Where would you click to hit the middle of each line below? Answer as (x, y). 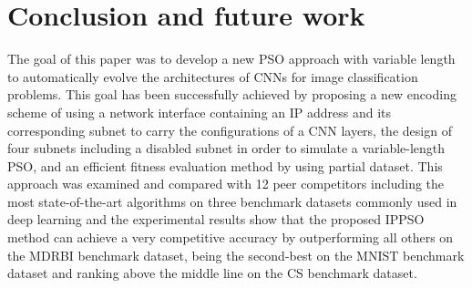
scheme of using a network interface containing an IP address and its (200, 112)
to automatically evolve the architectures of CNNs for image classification (213, 76)
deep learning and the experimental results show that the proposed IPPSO (216, 219)
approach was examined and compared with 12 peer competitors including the (226, 184)
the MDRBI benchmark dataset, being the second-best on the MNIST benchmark (236, 255)
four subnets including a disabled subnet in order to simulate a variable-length (226, 148)
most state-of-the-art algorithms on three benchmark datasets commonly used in (232, 201)
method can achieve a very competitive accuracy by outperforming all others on (231, 237)
